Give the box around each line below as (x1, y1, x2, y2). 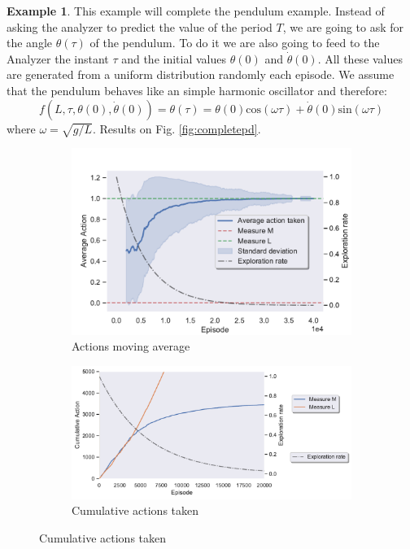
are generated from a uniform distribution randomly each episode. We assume (7, 66, 395, 83)
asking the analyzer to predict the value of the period (7, 18, 273, 35)
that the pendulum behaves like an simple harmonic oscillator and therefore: (7, 81, 387, 98)
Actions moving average (72, 338, 190, 355)
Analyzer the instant (7, 50, 109, 67)
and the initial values (121, 50, 227, 67)
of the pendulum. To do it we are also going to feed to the (89, 34, 380, 51)
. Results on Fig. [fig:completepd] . (92, 120, 261, 137)
